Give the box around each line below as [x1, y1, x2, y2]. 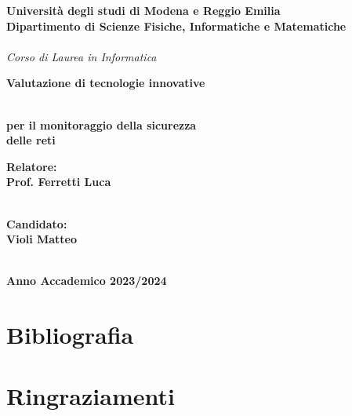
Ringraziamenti [6, 380, 175, 412]
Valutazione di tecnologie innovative [6, 75, 205, 91]
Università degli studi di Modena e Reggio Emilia [6, 2, 281, 18]
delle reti [6, 132, 56, 148]
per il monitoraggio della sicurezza [6, 116, 197, 133]
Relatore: [6, 158, 57, 174]
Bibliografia [6, 319, 134, 351]
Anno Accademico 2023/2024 [6, 272, 167, 289]
